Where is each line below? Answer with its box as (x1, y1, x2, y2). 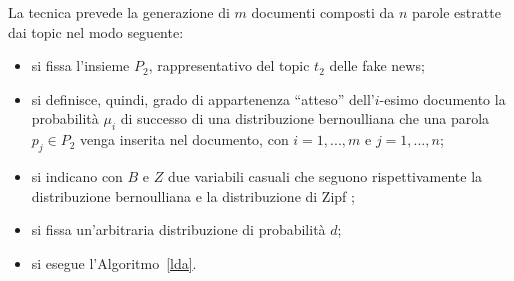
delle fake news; (329, 55, 425, 76)
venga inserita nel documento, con (80, 129, 289, 150)
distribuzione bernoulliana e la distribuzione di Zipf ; (31, 185, 355, 206)
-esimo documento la (379, 88, 506, 109)
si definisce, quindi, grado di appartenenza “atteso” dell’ (31, 88, 375, 109)
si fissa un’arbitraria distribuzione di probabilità (31, 219, 326, 240)
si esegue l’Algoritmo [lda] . (31, 252, 197, 273)
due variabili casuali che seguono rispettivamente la (167, 165, 483, 186)
